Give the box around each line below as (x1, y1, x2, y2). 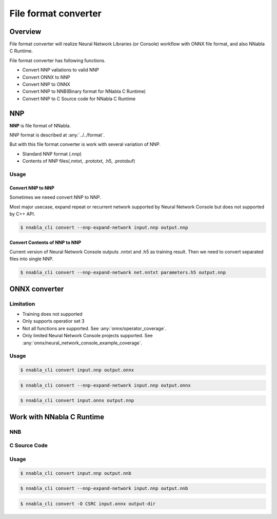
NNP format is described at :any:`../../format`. (9, 132, 105, 138)
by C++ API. (9, 211, 35, 217)
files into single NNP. (9, 256, 54, 262)
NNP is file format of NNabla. (9, 122, 71, 128)
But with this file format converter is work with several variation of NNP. (9, 141, 161, 147)
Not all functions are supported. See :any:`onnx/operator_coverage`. (22, 325, 167, 331)
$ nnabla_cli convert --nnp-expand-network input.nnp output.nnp (20, 224, 188, 230)
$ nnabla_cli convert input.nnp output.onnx (20, 367, 134, 373)
